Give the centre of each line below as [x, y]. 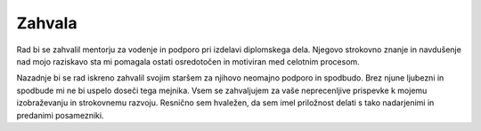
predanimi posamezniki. [60, 115]
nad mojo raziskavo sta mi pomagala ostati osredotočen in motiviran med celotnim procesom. [188, 61]
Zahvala [47, 23]
